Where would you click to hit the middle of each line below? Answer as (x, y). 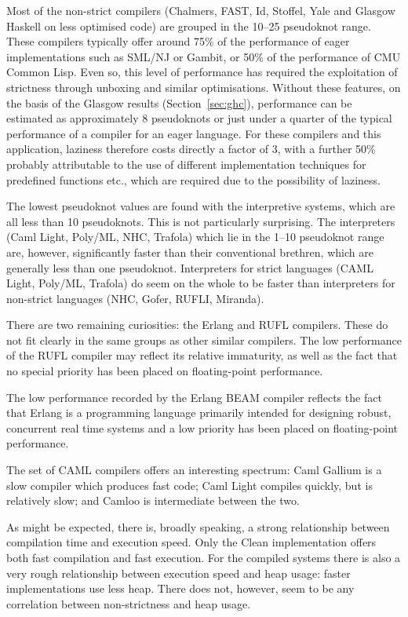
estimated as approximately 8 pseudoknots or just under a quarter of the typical (199, 118)
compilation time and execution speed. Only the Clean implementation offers (191, 542)
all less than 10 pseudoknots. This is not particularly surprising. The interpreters (201, 221)
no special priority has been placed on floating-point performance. (165, 371)
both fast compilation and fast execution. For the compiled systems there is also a (204, 557)
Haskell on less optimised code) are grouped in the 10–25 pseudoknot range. (189, 26)
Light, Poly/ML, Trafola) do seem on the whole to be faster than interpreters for (201, 283)
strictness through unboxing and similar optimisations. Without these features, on (204, 87)
